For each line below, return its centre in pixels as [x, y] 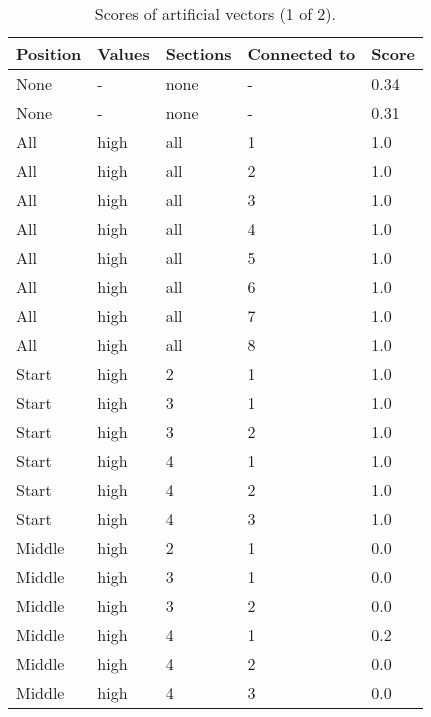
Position [49, 53]
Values [123, 53]
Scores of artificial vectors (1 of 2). [215, 13]
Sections [198, 53]
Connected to [301, 53]
